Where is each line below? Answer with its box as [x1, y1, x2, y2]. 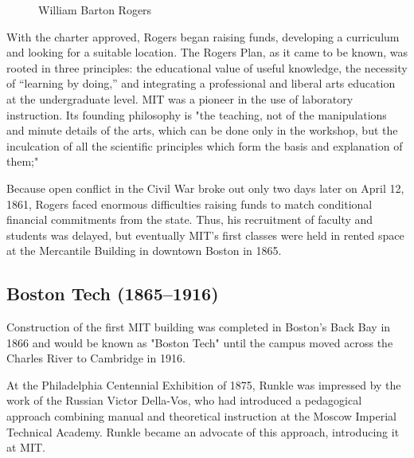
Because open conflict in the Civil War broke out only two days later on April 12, [6, 179, 404, 196]
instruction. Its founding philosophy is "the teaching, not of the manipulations [6, 106, 387, 123]
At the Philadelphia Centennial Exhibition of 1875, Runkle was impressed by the [6, 376, 401, 393]
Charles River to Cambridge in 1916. [6, 350, 186, 366]
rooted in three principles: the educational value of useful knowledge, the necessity [6, 59, 408, 76]
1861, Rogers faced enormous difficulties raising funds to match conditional [6, 195, 373, 212]
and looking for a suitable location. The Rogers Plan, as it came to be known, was [6, 44, 408, 61]
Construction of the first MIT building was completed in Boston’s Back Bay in [6, 319, 391, 335]
